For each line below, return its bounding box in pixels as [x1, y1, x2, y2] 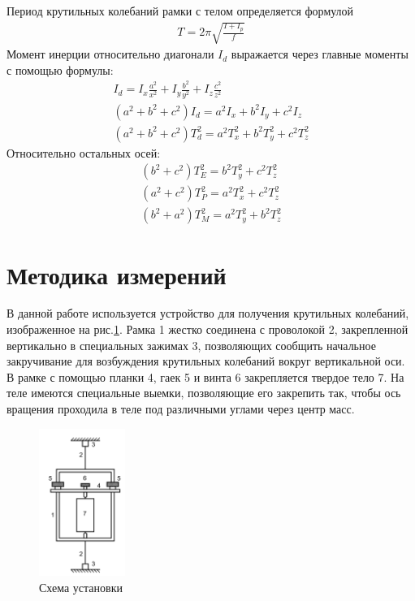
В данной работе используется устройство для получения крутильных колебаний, [6, 305, 409, 322]
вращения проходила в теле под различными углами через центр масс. [6, 400, 355, 417]
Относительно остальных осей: [6, 144, 161, 161]
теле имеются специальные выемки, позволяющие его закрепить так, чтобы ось [6, 384, 401, 401]
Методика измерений [6, 257, 227, 291]
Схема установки [39, 579, 123, 596]
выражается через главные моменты [231, 45, 409, 63]
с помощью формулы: [6, 61, 114, 78]
